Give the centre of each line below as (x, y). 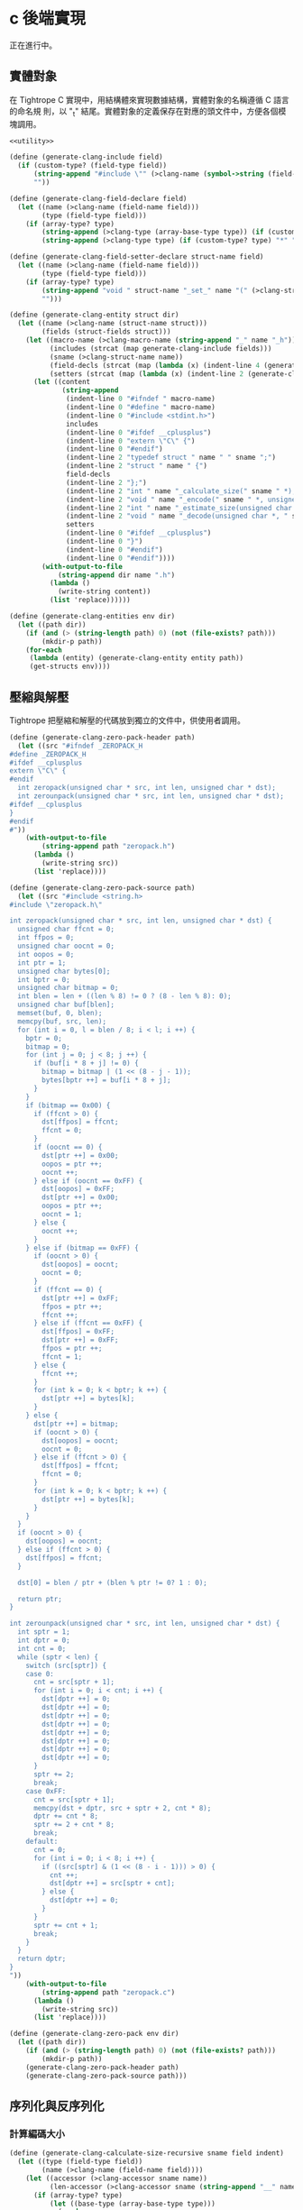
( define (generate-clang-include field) (87, 157)
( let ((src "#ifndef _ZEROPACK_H (80, 746)
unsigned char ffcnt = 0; (66, 930)
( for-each (44, 650)
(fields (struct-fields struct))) (106, 332)
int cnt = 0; (42, 1648)
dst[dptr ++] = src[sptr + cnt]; (112, 1884)
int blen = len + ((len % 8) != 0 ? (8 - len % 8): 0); (124, 996)
